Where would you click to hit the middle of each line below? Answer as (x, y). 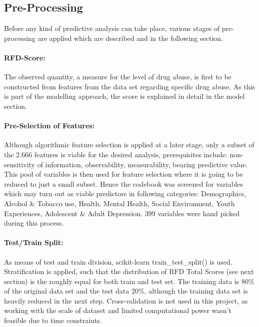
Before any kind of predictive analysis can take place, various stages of (112, 28)
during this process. (34, 223)
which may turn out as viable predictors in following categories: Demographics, (125, 193)
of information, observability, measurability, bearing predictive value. (142, 164)
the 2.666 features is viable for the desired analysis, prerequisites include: (116, 154)
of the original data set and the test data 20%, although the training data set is (126, 291)
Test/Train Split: (34, 242)
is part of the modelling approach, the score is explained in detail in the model (124, 96)
